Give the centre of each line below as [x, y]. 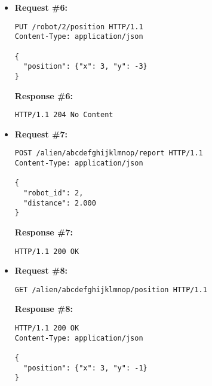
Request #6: [41, 7]
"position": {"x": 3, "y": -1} [85, 368]
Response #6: [44, 95]
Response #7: [44, 232]
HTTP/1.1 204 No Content [64, 115]
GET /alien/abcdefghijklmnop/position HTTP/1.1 [111, 289]
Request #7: [41, 134]
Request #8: [41, 270]
